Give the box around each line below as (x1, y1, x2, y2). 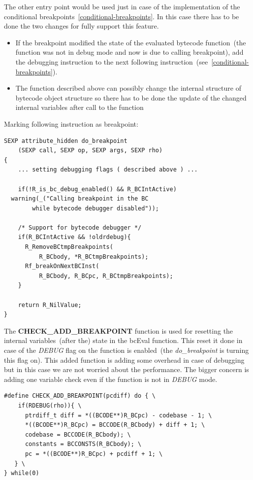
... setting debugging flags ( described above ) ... (18, 166, 198, 173)
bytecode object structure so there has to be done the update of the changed (15, 92, 247, 103)
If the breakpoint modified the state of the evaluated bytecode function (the (15, 37, 246, 47)
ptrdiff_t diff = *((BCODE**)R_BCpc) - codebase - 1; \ (25, 411, 212, 419)
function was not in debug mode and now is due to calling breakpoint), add (15, 47, 244, 57)
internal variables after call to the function (15, 102, 144, 112)
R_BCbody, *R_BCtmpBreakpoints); (39, 253, 149, 260)
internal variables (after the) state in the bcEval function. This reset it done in (4, 335, 243, 345)
